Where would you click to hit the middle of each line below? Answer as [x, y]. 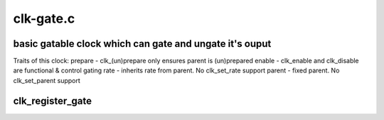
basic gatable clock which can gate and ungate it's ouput [142, 44]
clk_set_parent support [47, 80]
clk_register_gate [53, 100]
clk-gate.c [44, 18]
